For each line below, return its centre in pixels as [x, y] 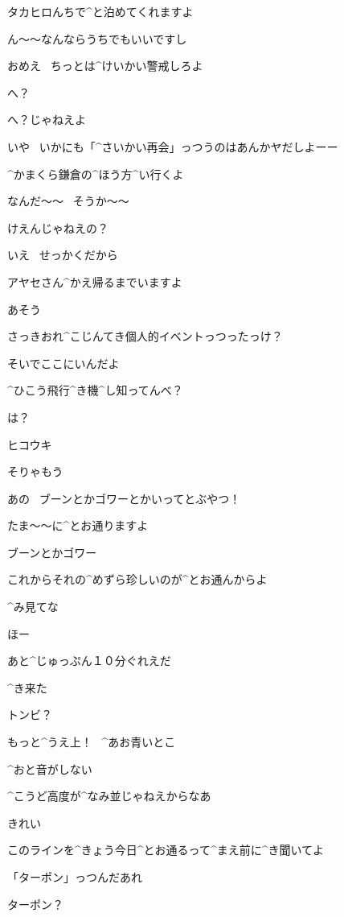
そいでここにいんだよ [63, 363]
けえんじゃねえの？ [58, 227]
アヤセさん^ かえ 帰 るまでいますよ [95, 281]
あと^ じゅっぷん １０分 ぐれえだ [89, 661]
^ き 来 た [27, 687]
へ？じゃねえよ [47, 120]
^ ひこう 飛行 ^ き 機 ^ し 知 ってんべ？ [95, 390]
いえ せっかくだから [63, 255]
